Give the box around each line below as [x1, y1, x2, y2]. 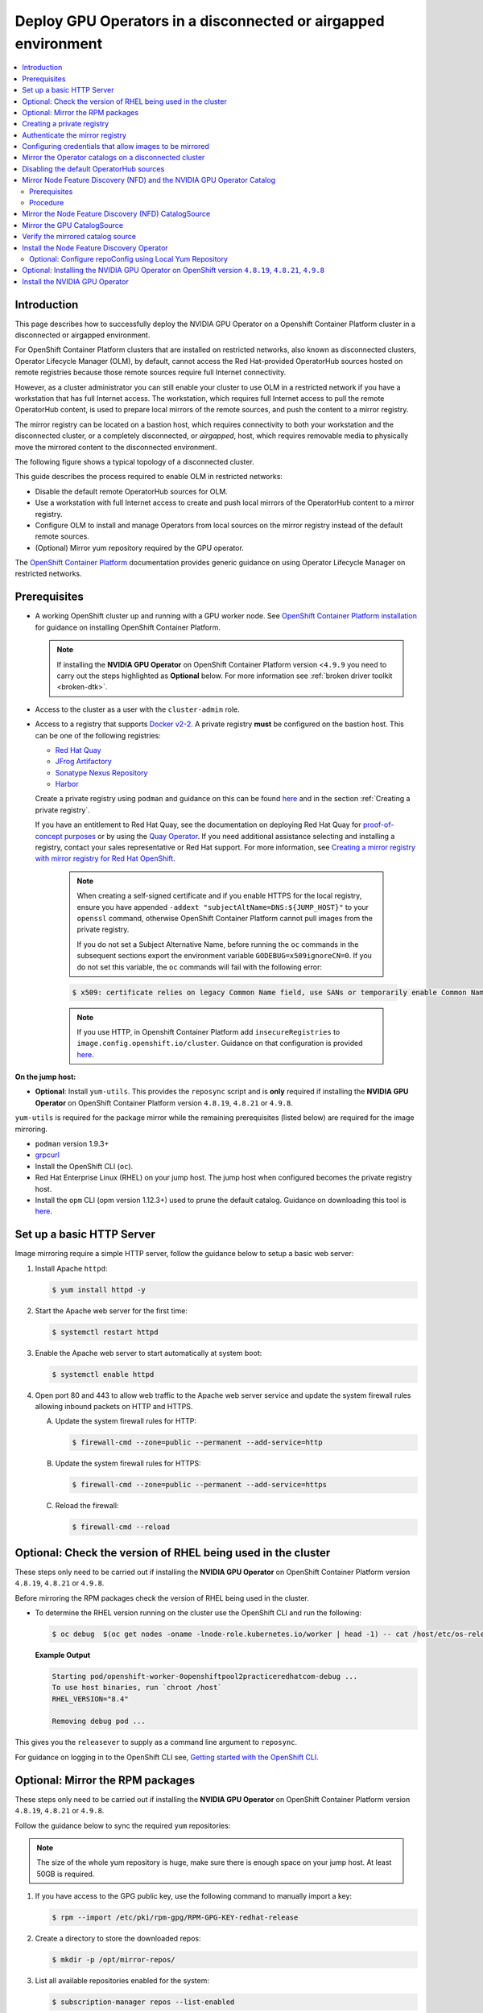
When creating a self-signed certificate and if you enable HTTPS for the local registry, [76, 891, 362, 901]
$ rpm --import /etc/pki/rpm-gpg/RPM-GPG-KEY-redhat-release [52, 1913, 299, 1922]
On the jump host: [14, 1072, 76, 1082]
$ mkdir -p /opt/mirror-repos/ [52, 1955, 176, 1965]
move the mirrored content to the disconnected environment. [14, 442, 217, 452]
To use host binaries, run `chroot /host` [52, 1683, 222, 1693]
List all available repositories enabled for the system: [35, 1976, 209, 1986]
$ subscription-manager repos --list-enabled [52, 1998, 235, 2007]
